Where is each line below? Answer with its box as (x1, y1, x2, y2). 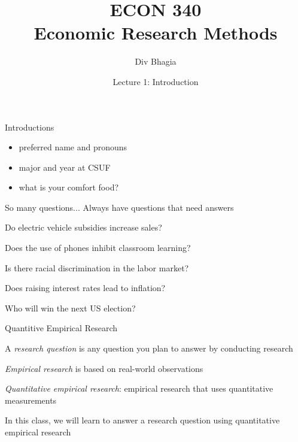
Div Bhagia (135, 55, 177, 68)
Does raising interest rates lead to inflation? (5, 281, 166, 294)
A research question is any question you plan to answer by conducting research (5, 342, 293, 355)
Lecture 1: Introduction (112, 75, 199, 87)
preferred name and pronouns (19, 141, 127, 153)
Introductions (5, 120, 54, 133)
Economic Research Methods (34, 20, 278, 45)
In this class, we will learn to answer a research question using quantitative (5, 414, 280, 426)
